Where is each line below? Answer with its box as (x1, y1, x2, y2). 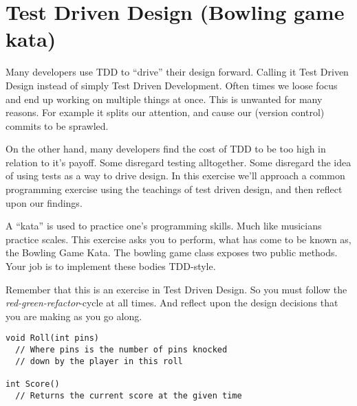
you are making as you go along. (6, 308, 142, 323)
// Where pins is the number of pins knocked (15, 345, 228, 355)
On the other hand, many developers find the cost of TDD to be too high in (6, 142, 326, 156)
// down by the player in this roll (15, 356, 183, 366)
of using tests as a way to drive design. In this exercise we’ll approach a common (6, 168, 345, 183)
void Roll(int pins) (6, 333, 100, 343)
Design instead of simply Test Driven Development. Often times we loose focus (6, 78, 338, 92)
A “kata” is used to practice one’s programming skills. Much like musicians (6, 218, 322, 233)
